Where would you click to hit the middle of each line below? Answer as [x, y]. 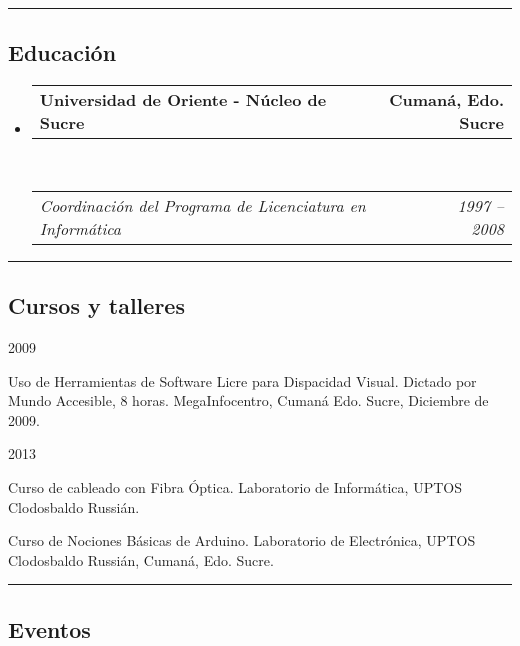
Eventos [49, 628]
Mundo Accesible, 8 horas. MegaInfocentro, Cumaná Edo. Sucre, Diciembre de [248, 400]
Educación [62, 52]
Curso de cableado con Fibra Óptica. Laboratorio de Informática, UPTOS [235, 486]
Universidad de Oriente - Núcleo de [183, 100]
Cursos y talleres [96, 305]
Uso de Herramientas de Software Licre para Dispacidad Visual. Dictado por [242, 380]
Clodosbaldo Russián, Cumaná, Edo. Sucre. [141, 559]
